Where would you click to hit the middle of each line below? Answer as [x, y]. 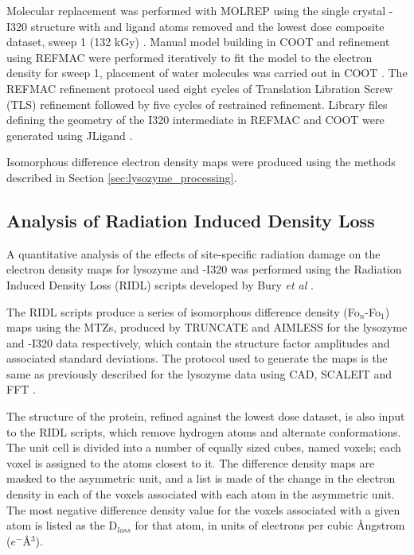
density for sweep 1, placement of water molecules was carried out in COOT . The [207, 73]
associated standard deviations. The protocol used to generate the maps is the [197, 358]
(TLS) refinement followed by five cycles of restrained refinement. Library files [197, 104]
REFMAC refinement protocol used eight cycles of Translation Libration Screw [199, 88]
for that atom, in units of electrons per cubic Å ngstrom [270, 525]
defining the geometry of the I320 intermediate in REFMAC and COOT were [195, 120]
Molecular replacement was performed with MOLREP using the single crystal [196, 10]
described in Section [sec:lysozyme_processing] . [122, 177]
